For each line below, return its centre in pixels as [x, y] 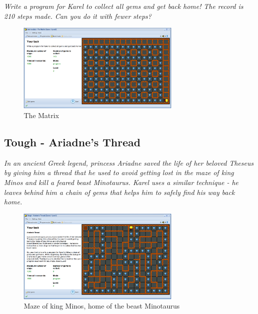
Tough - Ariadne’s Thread [72, 142]
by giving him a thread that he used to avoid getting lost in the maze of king [119, 172]
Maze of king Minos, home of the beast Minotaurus [102, 306]
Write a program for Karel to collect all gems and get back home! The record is [124, 6]
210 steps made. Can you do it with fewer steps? [78, 16]
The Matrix [41, 115]
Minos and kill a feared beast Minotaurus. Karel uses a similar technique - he [121, 182]
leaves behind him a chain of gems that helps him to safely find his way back [119, 192]
